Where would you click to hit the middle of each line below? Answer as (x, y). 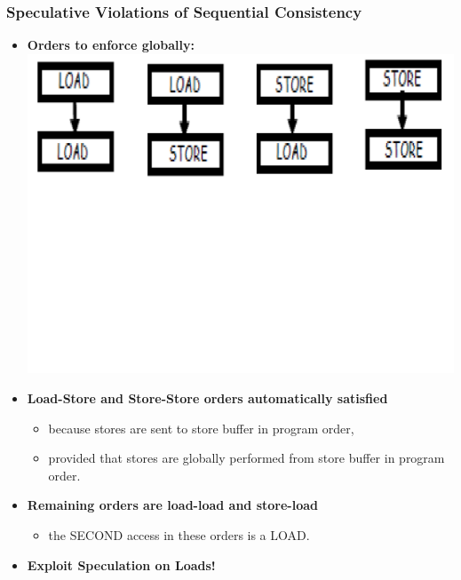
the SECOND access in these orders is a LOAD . (179, 535)
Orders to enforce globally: (111, 45)
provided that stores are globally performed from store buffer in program (246, 458)
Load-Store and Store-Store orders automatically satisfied (207, 398)
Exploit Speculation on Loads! (121, 564)
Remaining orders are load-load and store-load (173, 505)
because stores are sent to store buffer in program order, (201, 428)
